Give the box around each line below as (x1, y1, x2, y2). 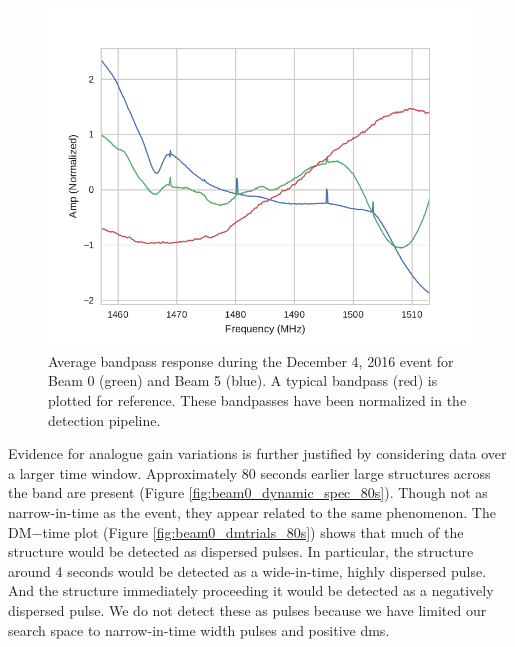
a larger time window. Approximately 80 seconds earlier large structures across (8, 462, 491, 483)
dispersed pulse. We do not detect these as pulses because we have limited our (8, 599, 487, 620)
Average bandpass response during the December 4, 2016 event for (48, 350, 454, 371)
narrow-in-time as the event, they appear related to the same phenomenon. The (8, 501, 496, 522)
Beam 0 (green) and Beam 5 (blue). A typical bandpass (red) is (48, 370, 438, 391)
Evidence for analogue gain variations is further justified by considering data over (8, 443, 507, 464)
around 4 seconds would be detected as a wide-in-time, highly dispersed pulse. (8, 560, 487, 581)
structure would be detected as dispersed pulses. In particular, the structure (8, 541, 474, 562)
